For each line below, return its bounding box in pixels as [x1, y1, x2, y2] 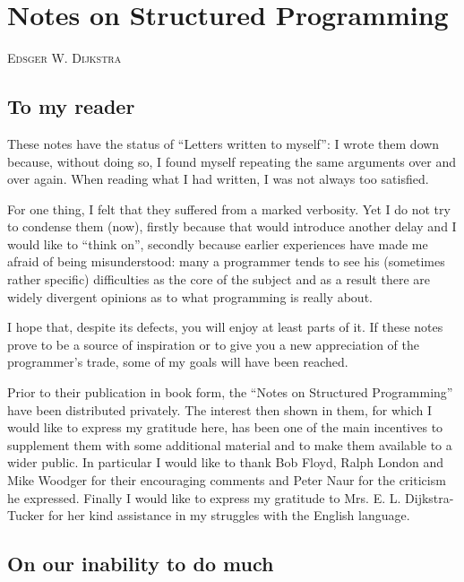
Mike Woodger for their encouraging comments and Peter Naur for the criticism [7, 471, 446, 490]
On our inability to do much [7, 550, 274, 578]
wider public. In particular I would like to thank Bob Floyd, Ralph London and [7, 453, 444, 472]
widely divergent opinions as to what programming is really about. [7, 287, 373, 306]
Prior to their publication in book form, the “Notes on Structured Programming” [7, 383, 453, 402]
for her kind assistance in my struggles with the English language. [47, 506, 410, 525]
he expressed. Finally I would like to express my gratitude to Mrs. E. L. [7, 488, 401, 507]
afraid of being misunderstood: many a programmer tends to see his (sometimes [7, 252, 445, 271]
